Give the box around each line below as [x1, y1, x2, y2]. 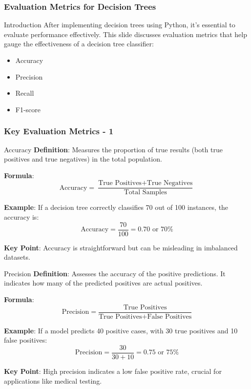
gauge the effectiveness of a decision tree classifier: [4, 39, 154, 49]
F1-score [15, 104, 41, 114]
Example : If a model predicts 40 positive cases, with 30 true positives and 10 [4, 325, 238, 335]
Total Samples [124, 189, 167, 196]
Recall [15, 88, 34, 98]
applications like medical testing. [4, 375, 102, 386]
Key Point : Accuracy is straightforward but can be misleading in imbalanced [4, 242, 238, 252]
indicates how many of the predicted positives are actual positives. [4, 278, 203, 288]
